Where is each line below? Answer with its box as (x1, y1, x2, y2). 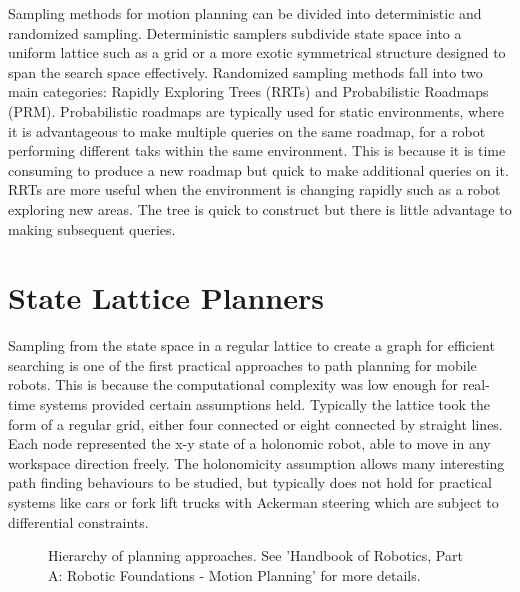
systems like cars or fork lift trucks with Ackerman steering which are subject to (8, 492, 499, 512)
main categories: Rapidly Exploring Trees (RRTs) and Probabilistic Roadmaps (8, 81, 489, 102)
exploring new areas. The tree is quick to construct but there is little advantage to (8, 198, 512, 219)
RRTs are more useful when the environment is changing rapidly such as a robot (8, 179, 501, 200)
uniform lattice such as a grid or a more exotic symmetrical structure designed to (8, 42, 506, 63)
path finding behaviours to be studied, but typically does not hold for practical (8, 472, 492, 493)
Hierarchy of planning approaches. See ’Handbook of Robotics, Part (48, 545, 463, 566)
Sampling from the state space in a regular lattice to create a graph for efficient (8, 335, 495, 356)
